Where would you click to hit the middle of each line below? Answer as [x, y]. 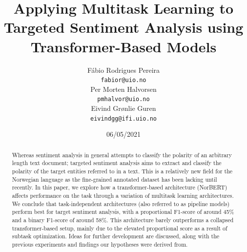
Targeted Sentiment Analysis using [123, 27]
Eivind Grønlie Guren [123, 108]
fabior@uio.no [123, 80]
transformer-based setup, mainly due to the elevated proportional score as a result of [120, 228]
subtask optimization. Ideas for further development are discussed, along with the [116, 236]
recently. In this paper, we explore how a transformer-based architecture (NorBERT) [120, 187]
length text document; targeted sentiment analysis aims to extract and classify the [117, 163]
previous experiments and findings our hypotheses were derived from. [100, 244]
